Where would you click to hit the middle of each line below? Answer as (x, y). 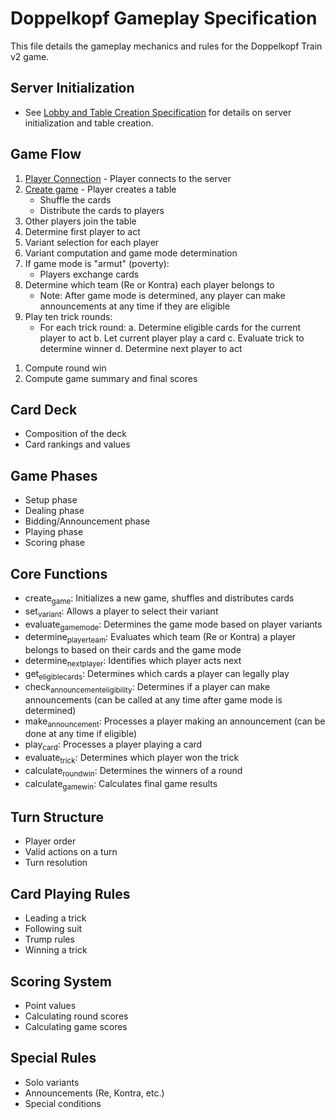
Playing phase (54, 532)
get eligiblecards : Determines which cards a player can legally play (157, 674)
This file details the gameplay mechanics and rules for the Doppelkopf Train (166, 46)
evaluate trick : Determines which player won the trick (132, 759)
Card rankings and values (77, 444)
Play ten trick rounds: (68, 316)
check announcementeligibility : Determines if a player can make (147, 687)
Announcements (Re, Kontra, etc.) (94, 1093)
